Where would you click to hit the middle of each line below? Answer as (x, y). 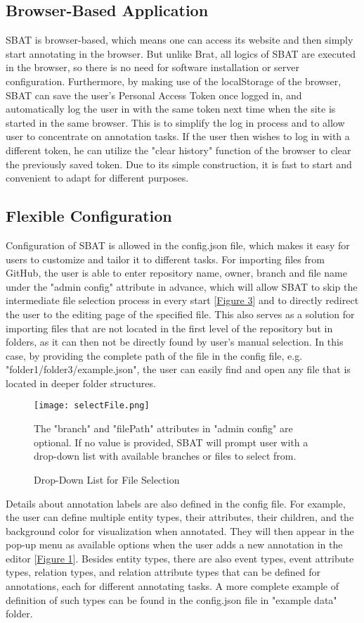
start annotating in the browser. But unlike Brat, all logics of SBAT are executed (181, 53)
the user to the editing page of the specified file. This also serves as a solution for (180, 314)
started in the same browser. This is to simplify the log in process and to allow (175, 122)
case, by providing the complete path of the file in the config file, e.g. (154, 355)
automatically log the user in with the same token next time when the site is (171, 109)
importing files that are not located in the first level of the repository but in (169, 328)
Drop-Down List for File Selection (107, 479)
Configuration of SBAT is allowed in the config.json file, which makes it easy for (178, 245)
